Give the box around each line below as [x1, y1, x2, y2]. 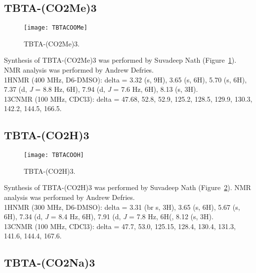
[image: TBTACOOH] [24, 152, 84, 159]
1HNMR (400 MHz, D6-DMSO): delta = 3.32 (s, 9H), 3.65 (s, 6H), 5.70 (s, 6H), [4, 74, 247, 84]
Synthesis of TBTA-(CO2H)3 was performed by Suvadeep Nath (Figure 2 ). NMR [4, 182, 251, 193]
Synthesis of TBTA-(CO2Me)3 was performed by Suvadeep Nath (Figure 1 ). [4, 55, 237, 65]
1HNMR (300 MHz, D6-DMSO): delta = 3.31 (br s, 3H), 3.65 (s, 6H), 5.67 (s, [4, 201, 240, 212]
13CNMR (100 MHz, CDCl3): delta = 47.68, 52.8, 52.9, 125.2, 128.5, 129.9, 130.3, [4, 93, 253, 104]
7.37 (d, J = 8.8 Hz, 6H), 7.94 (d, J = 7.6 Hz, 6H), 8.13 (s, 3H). [4, 84, 198, 94]
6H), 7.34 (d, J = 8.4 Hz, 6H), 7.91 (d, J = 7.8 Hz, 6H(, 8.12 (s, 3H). [4, 211, 213, 222]
